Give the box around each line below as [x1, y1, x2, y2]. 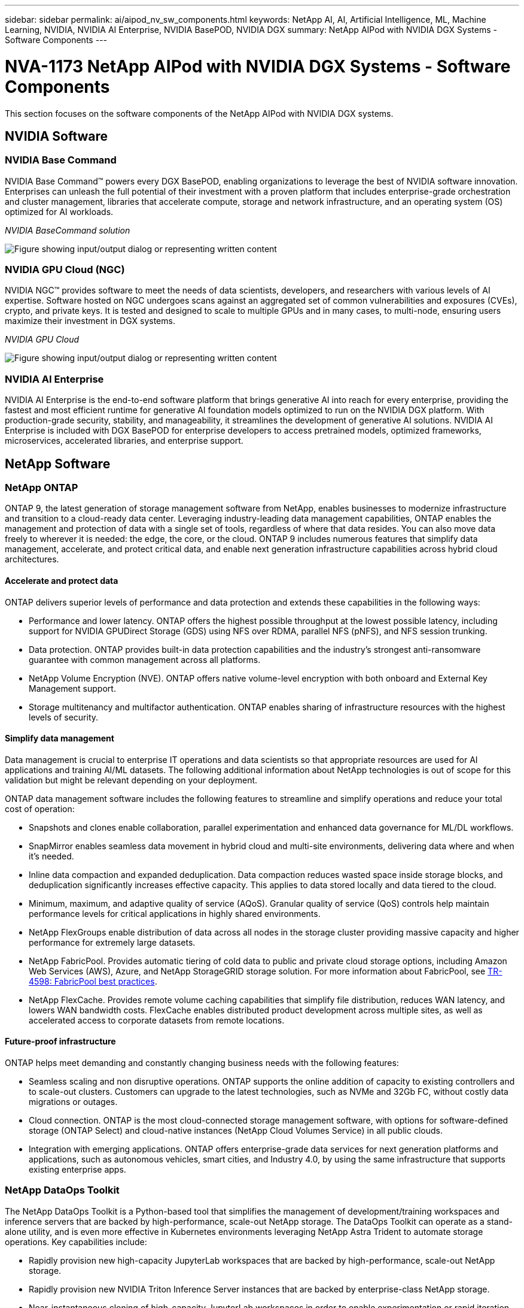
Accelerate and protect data [5, 576, 118, 586]
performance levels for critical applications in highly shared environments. [29, 908, 321, 919]
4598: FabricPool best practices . [29, 976, 157, 986]
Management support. [29, 683, 116, 694]
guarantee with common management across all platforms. [29, 654, 261, 665]
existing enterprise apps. [29, 1164, 126, 1175]
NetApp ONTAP [5, 482, 78, 494]
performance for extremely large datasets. [29, 937, 196, 947]
